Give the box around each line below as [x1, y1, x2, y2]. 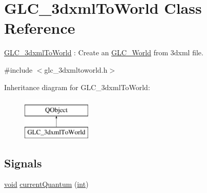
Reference [4, 17, 75, 38]
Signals [4, 155, 42, 170]
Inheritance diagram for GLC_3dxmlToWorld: [4, 81, 150, 92]
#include [4, 64, 33, 75]
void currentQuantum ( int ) [4, 179, 89, 189]
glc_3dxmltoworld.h [44, 64, 108, 75]
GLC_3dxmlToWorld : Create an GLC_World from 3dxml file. [4, 47, 203, 58]
